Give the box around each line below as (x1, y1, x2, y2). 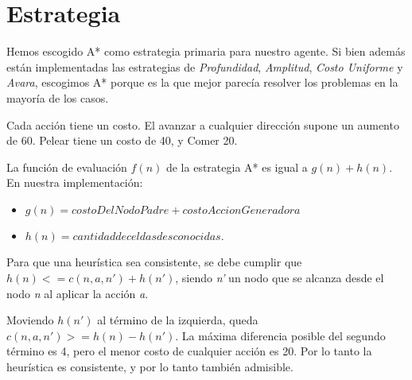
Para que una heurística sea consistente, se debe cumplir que (6, 254, 302, 270)
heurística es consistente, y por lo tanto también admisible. (6, 359, 293, 375)
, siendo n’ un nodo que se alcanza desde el (175, 269, 384, 286)
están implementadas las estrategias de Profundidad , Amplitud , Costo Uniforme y (6, 58, 403, 75)
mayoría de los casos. (6, 89, 109, 106)
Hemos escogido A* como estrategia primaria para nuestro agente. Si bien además (6, 43, 406, 60)
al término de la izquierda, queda (97, 312, 258, 328)
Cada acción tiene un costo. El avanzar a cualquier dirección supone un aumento (6, 116, 399, 133)
